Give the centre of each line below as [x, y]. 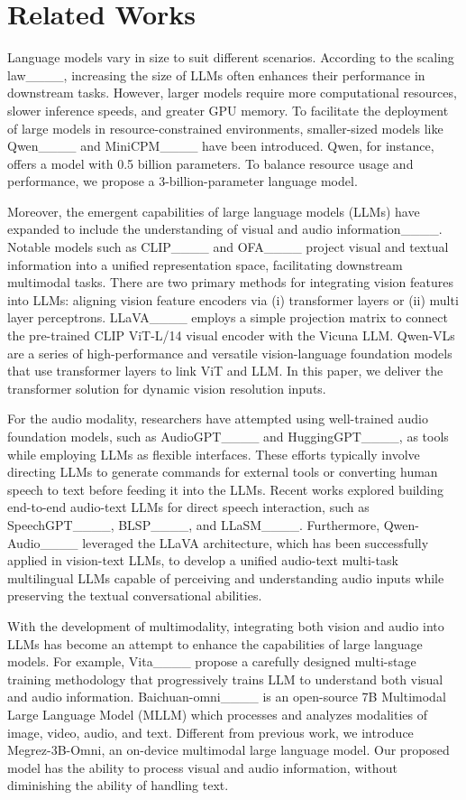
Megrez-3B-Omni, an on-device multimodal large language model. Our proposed [228, 750]
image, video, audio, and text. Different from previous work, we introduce [210, 732]
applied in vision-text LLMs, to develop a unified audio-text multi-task [203, 560]
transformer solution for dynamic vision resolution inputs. [167, 388]
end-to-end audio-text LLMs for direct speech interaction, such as [188, 507]
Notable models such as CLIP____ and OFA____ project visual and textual [228, 247]
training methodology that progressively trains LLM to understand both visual [225, 679]
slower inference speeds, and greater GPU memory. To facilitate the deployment [228, 110]
